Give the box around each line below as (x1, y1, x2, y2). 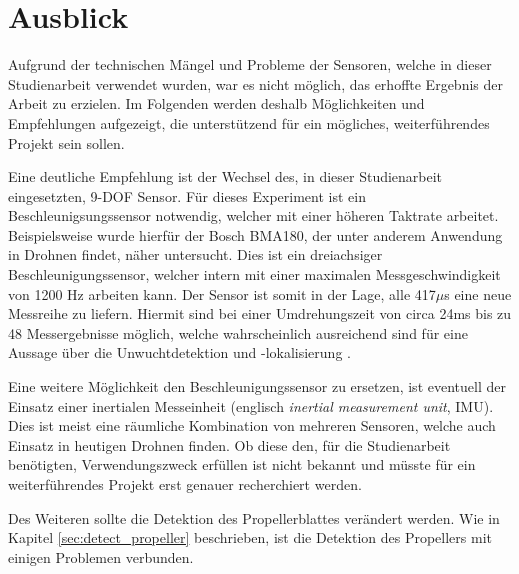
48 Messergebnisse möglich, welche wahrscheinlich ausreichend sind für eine (8, 322, 468, 343)
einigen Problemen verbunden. (8, 546, 194, 567)
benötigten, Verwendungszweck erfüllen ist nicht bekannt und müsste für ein (8, 454, 476, 475)
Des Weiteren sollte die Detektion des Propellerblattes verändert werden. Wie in (8, 507, 500, 528)
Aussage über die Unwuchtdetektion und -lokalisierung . (8, 342, 351, 363)
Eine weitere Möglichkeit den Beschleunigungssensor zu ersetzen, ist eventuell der (8, 376, 506, 397)
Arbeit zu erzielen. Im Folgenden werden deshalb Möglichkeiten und (8, 93, 425, 114)
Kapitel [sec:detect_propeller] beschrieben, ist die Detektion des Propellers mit (8, 527, 492, 548)
